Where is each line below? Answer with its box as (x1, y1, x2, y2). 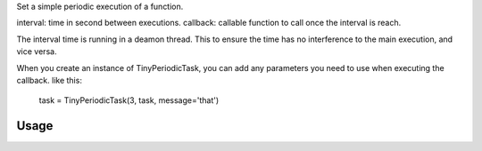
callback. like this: (16, 75, 82, 85)
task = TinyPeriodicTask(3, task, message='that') (38, 95, 220, 106)
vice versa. (16, 46, 57, 57)
